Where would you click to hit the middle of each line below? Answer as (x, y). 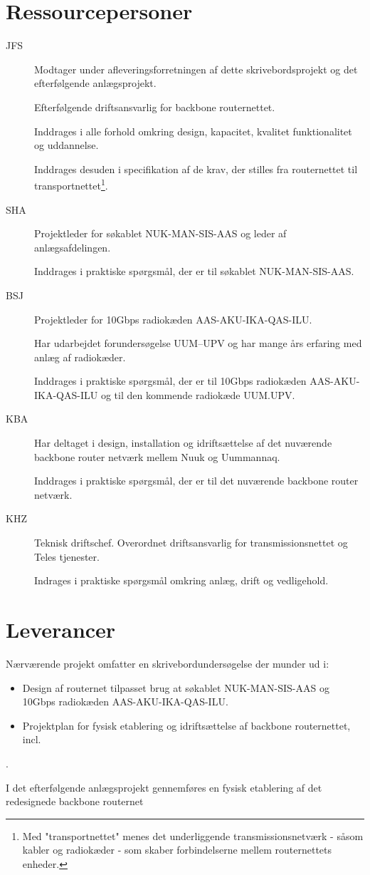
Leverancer (61, 629)
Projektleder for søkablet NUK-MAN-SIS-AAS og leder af (160, 233)
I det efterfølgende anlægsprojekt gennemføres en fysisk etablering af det (164, 787)
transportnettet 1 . (71, 184)
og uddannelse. (67, 145)
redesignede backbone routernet (75, 801)
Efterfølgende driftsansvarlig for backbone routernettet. (155, 107)
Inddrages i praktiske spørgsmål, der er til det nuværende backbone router (196, 481)
